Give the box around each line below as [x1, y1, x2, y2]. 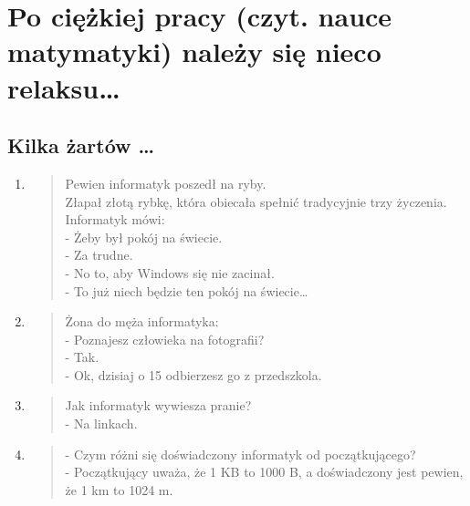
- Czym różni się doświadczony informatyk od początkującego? [65, 444, 416, 463]
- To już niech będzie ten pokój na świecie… [65, 281, 308, 300]
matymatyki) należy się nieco [7, 33, 381, 70]
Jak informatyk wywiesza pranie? [65, 396, 252, 415]
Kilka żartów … [7, 131, 155, 160]
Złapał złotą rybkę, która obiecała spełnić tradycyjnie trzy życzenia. [65, 191, 447, 211]
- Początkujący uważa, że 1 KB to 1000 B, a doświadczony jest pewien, [65, 462, 464, 481]
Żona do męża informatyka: [65, 312, 219, 331]
